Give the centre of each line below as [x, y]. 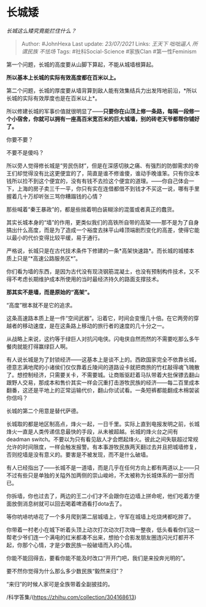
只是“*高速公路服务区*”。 [49, 258]
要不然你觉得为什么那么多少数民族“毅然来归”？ [65, 571]
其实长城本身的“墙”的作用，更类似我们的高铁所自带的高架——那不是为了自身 [103, 222]
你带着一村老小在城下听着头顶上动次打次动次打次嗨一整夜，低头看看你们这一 [103, 529]
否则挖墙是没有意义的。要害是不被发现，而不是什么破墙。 [79, 454]
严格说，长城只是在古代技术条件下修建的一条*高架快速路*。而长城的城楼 [98, 250]
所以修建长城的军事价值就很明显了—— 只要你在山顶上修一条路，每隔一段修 [100, 111]
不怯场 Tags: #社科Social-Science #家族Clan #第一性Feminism [118, 51]
